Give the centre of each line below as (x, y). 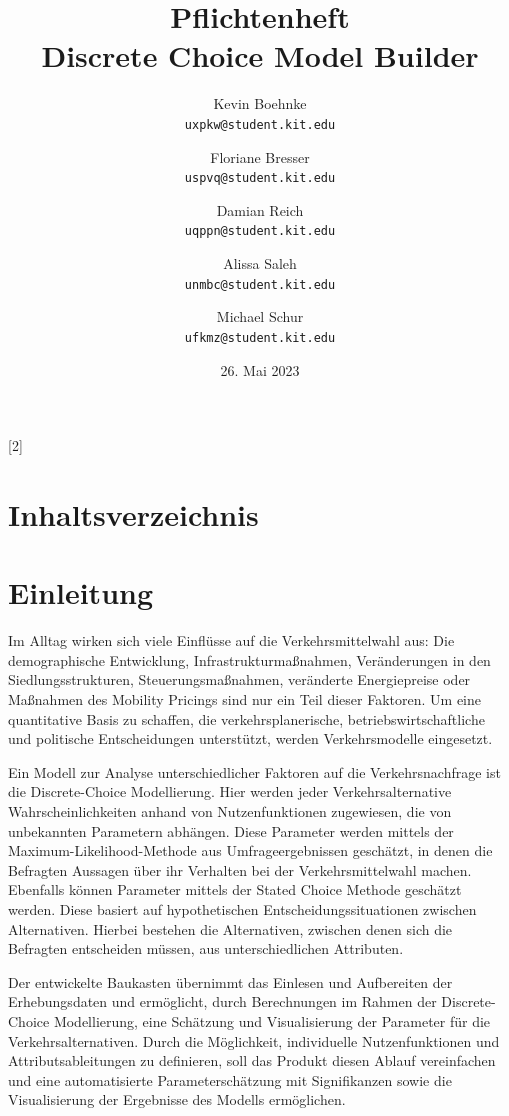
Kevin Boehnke (260, 103)
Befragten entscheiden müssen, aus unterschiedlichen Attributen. (206, 948)
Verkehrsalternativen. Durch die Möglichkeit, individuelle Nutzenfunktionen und (254, 1040)
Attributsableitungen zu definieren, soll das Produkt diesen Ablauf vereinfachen (252, 1060)
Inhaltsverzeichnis (133, 513)
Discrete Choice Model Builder (260, 55)
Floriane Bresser (260, 156)
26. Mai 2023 (260, 369)
